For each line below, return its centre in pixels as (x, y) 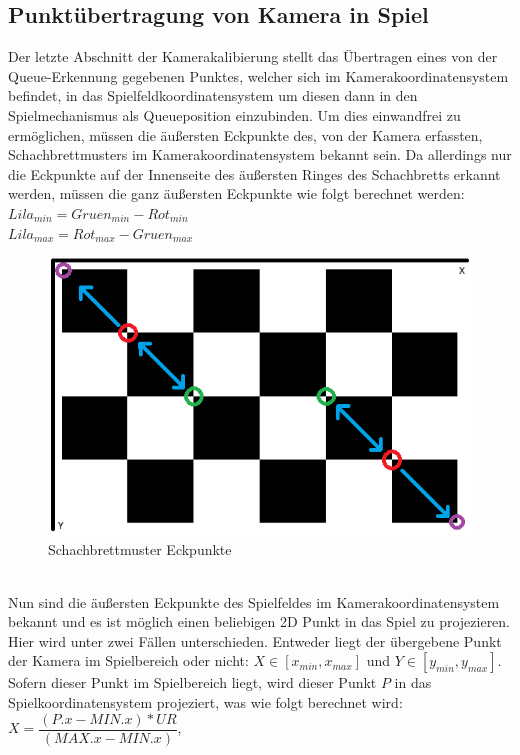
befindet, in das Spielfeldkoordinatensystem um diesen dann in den (213, 95)
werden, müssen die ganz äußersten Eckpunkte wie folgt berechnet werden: (236, 193)
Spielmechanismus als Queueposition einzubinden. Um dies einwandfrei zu (234, 114)
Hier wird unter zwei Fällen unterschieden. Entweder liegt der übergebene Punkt (255, 640)
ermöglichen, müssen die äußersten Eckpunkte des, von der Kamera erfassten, (245, 134)
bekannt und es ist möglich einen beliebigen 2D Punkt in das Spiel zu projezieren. (259, 621)
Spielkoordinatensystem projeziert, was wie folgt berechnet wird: (205, 702)
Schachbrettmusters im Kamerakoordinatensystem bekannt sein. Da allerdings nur (260, 154)
